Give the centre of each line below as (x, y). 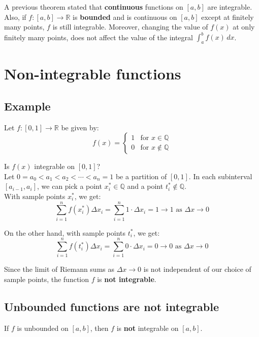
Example (27, 106)
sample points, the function (47, 279)
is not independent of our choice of (197, 269)
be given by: (80, 127)
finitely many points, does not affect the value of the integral (99, 37)
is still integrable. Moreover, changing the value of (130, 27)
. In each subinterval (220, 176)
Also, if (15, 17)
